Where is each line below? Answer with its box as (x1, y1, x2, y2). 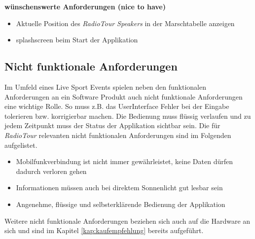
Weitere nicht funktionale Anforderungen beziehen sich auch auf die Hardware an (4, 215, 251, 226)
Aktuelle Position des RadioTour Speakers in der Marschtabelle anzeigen (16, 18, 235, 28)
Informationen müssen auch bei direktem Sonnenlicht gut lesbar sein (16, 182, 223, 193)
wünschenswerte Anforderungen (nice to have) (4, 1, 166, 11)
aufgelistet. (4, 139, 37, 150)
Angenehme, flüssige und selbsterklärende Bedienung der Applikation (16, 199, 225, 209)
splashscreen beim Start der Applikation (16, 34, 138, 45)
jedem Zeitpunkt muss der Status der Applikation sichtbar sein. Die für (4, 120, 220, 131)
